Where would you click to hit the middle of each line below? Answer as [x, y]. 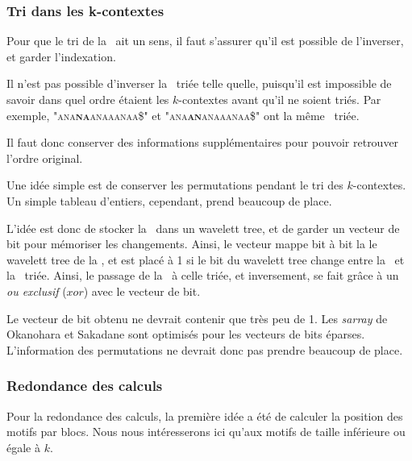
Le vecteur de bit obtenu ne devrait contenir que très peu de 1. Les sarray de [197, 318]
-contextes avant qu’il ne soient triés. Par [280, 99]
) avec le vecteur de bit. [142, 291]
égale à [23, 447]
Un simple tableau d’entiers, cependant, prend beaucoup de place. [169, 200]
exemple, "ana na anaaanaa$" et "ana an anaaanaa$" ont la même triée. [183, 115]
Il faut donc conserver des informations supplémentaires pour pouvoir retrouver [203, 142]
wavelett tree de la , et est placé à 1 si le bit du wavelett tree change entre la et [206, 259]
